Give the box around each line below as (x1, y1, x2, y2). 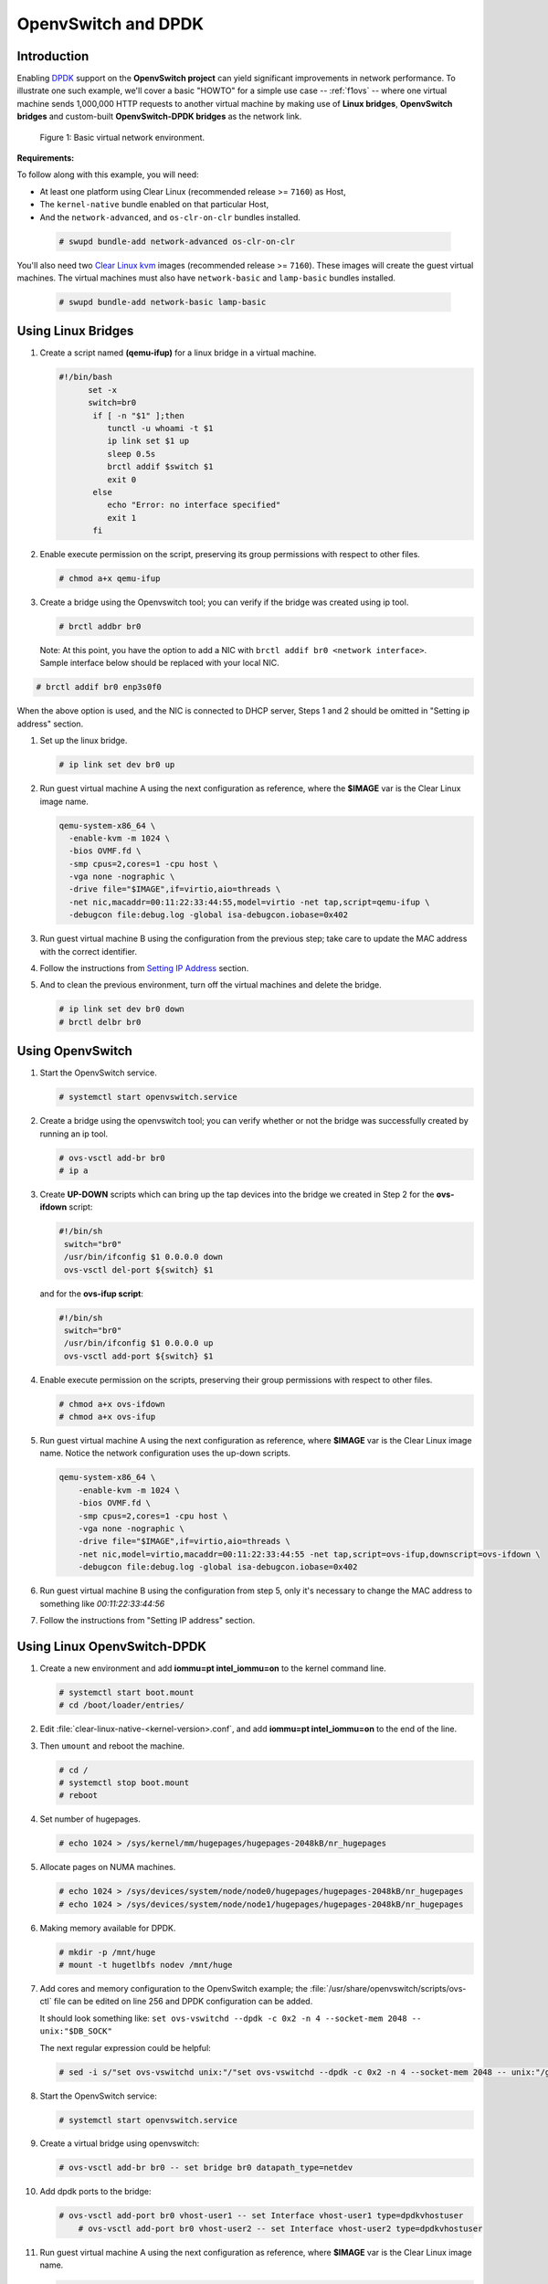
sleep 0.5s (106, 449, 156, 459)
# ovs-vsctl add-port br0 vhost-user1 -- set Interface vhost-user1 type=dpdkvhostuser (58, 2211, 464, 2221)
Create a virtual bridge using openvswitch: (39, 2138, 200, 2149)
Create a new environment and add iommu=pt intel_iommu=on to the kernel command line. (39, 1663, 387, 1674)
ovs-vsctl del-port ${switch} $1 (64, 1264, 214, 1274)
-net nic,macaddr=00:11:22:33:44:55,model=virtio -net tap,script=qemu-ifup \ (68, 896, 430, 907)
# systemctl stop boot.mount (58, 1777, 190, 1788)
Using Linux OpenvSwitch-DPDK (16, 1638, 207, 1654)
